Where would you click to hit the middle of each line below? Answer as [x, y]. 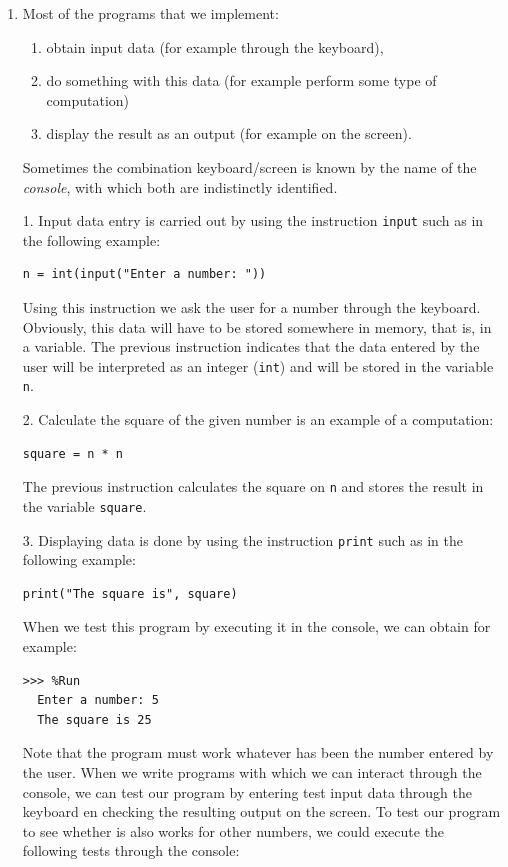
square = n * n [73, 453]
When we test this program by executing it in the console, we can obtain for [256, 626]
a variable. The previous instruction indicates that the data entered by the [251, 346]
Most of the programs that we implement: [150, 13]
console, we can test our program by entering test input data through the [247, 791]
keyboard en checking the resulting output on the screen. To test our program [261, 811]
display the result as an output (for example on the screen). [229, 133]
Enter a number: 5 [98, 700]
